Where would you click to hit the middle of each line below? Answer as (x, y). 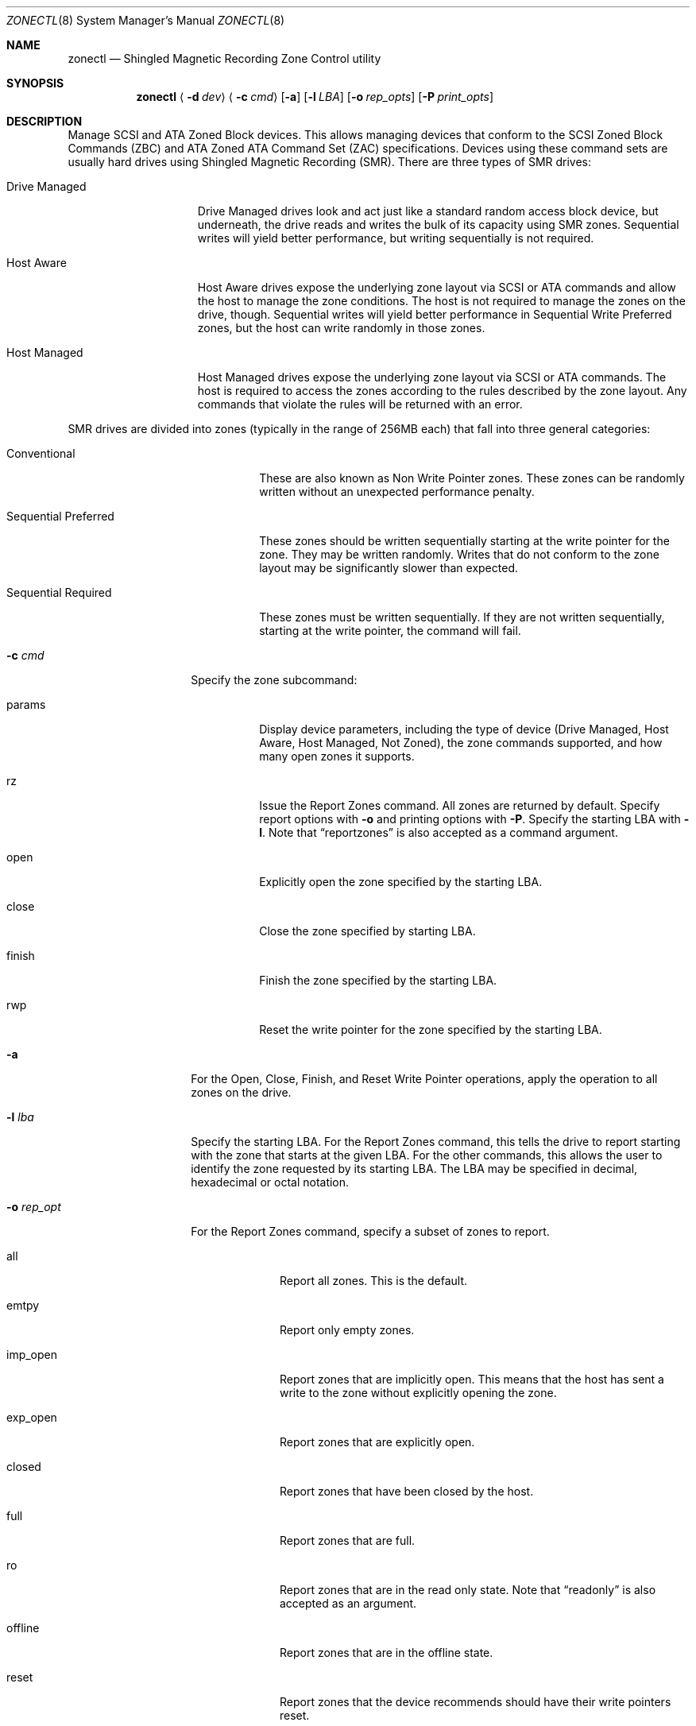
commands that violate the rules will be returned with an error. (360, 404)
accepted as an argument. (348, 1603)
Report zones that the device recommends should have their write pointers (476, 1702)
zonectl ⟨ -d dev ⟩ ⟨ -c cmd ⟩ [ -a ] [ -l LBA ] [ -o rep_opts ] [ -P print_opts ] (315, 97)
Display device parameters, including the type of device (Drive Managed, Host (464, 729)
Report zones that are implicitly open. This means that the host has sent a (472, 1379)
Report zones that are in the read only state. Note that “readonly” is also (468, 1590)
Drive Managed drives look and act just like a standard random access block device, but (428, 211)
